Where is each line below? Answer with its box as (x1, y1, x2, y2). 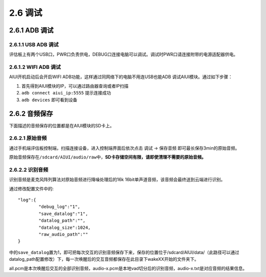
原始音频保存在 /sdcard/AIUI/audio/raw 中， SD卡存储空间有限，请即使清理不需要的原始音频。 (9, 154, 206, 160)
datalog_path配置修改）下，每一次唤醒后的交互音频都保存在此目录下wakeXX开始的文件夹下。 (9, 256, 199, 262)
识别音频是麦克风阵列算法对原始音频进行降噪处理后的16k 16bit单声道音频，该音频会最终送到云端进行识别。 (9, 177, 225, 183)
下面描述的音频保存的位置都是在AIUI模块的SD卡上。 (9, 123, 114, 128)
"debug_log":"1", (38, 204, 81, 210)
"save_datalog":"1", (38, 211, 88, 216)
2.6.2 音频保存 (9, 110, 53, 118)
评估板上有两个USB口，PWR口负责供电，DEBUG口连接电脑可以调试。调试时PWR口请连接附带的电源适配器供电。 (9, 52, 238, 58)
